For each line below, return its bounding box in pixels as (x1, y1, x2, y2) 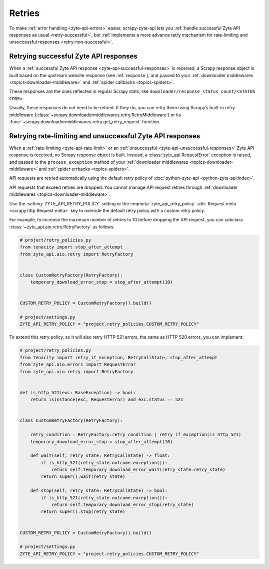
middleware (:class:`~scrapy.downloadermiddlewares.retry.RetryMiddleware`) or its (9, 112, 181, 118)
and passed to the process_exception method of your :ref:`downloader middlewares (9, 159, 188, 165)
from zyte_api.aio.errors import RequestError (19, 362, 136, 368)
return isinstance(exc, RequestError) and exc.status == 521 (30, 397, 183, 403)
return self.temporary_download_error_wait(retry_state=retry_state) (51, 467, 226, 473)
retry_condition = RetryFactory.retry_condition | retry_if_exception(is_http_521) (30, 432, 241, 438)
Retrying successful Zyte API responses (9, 52, 137, 61)
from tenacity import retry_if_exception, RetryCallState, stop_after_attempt (19, 355, 217, 360)
